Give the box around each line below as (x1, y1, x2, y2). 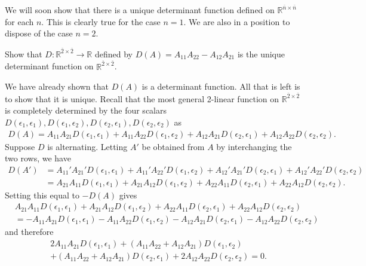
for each (5, 15, 34, 27)
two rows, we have (5, 152, 71, 164)
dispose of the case (5, 27, 73, 39)
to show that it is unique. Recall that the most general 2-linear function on (5, 92, 279, 105)
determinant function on (5, 60, 94, 72)
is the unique (237, 47, 285, 60)
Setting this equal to (5, 188, 79, 201)
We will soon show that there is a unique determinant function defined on (5, 4, 275, 16)
